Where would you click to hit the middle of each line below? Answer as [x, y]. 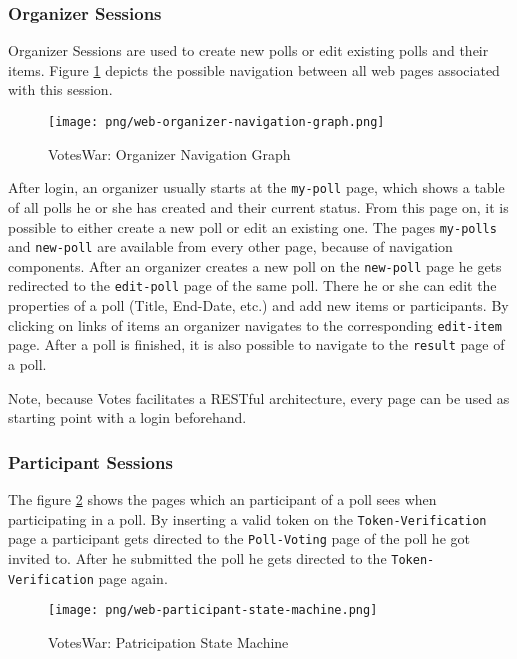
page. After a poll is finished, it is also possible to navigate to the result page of [256, 344]
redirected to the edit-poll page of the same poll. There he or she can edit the [252, 285]
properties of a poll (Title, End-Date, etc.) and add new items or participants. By [258, 305]
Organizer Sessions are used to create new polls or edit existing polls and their [248, 50]
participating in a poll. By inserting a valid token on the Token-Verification [247, 518]
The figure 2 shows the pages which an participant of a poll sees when [222, 499]
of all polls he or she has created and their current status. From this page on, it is [258, 206]
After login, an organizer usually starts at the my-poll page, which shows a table [256, 187]
